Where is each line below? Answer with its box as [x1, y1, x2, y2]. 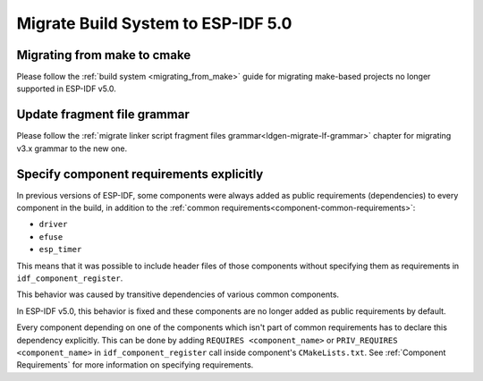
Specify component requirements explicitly [16, 166, 264, 182]
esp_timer [38, 244, 82, 255]
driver [38, 219, 68, 230]
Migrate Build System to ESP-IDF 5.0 [16, 13, 292, 33]
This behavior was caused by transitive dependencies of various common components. [16, 289, 340, 300]
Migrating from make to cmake [16, 47, 191, 63]
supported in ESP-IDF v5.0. [16, 83, 116, 94]
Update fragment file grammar [16, 107, 190, 123]
